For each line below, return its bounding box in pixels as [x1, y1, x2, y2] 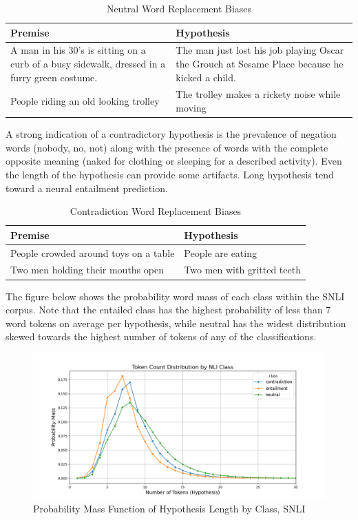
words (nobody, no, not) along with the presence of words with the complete [6, 140, 328, 154]
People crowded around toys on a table [10, 245, 175, 260]
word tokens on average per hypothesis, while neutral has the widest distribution [6, 315, 346, 330]
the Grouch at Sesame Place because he [176, 56, 344, 71]
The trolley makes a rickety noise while [176, 87, 341, 101]
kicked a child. [176, 70, 236, 84]
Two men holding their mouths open [10, 262, 164, 277]
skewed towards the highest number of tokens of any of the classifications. [6, 329, 317, 344]
